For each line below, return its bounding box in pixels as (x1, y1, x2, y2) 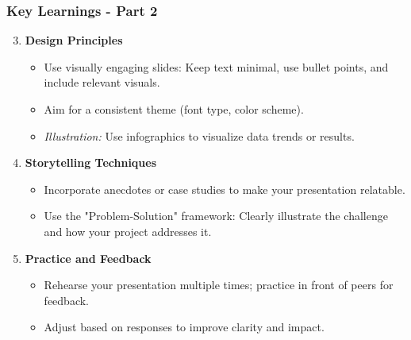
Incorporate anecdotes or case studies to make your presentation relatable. (44, 180, 405, 197)
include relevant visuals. (44, 74, 160, 91)
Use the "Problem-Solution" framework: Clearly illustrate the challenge (44, 207, 388, 224)
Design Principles (25, 32, 123, 48)
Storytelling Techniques (25, 154, 157, 171)
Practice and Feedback (25, 249, 152, 266)
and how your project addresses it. (44, 222, 212, 239)
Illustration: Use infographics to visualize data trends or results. (44, 127, 355, 144)
